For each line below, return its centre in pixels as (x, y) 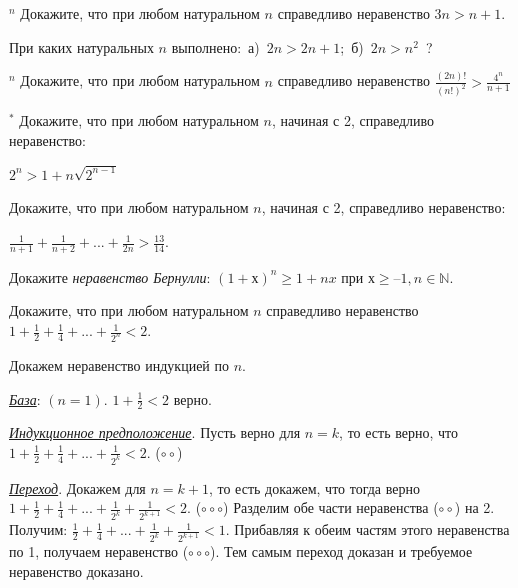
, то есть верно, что (398, 432)
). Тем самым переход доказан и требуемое (341, 551)
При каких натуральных (81, 46)
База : (25, 398)
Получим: (38, 529)
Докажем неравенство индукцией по (119, 364)
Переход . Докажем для (77, 487)
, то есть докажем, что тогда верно (314, 487)
